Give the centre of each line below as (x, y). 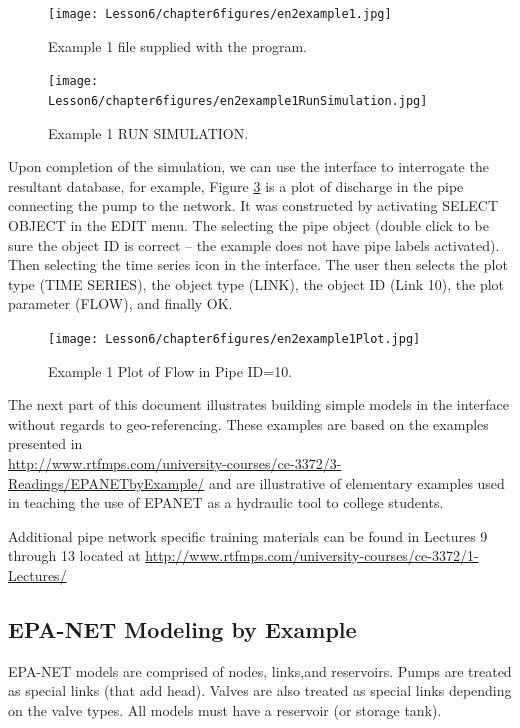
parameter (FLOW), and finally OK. (120, 303)
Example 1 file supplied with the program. (177, 45)
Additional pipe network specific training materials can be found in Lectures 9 (248, 535)
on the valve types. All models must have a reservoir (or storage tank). (225, 709)
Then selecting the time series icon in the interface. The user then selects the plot (258, 264)
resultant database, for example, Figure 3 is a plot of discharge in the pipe (236, 185)
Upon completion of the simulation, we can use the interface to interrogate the (248, 166)
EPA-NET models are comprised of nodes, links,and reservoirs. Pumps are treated (260, 670)
